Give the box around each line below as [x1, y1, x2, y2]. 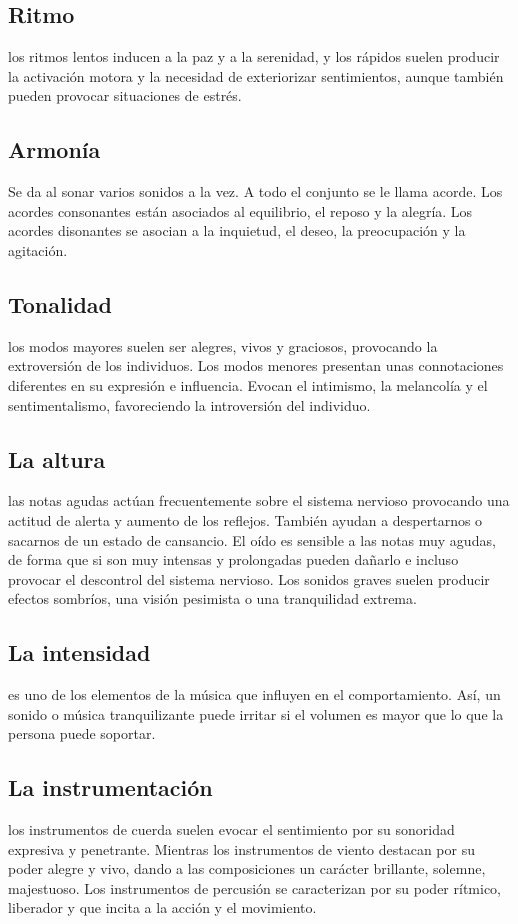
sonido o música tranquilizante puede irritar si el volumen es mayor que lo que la [8, 703, 504, 724]
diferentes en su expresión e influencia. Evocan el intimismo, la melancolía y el [8, 374, 488, 395]
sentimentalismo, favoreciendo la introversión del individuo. [8, 394, 371, 415]
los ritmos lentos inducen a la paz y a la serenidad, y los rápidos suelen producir [8, 46, 500, 67]
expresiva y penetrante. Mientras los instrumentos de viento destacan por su [8, 838, 475, 859]
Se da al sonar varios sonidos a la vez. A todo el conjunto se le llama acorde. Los [8, 181, 503, 202]
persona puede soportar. [8, 723, 156, 744]
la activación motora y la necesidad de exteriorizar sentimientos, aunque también [8, 65, 504, 86]
